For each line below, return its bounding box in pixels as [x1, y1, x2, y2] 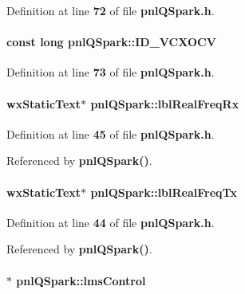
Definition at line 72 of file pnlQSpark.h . [6, 2, 215, 18]
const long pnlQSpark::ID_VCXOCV [6, 33, 216, 50]
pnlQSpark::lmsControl [16, 272, 146, 288]
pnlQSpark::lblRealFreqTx [90, 183, 237, 200]
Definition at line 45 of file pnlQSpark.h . [6, 125, 215, 142]
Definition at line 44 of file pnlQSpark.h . [6, 214, 215, 230]
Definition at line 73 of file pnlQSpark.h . [6, 64, 215, 80]
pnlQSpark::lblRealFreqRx [90, 95, 239, 112]
